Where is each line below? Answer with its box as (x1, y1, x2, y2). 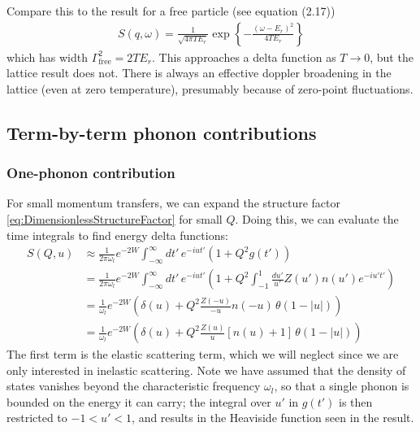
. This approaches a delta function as (152, 48, 336, 65)
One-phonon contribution (6, 163, 175, 183)
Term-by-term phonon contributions (6, 120, 317, 145)
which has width (6, 48, 89, 65)
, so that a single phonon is (274, 377, 409, 394)
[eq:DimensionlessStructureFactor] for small (6, 211, 223, 227)
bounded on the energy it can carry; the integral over (6, 393, 271, 410)
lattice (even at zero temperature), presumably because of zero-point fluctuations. (6, 80, 414, 97)
